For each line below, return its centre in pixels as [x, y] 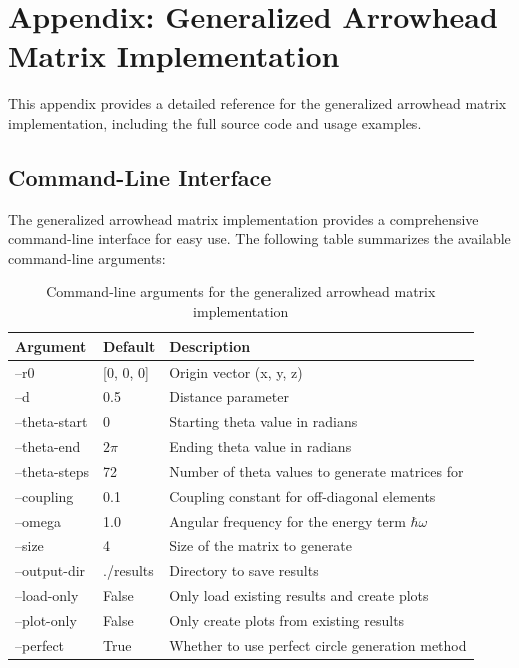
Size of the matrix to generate [261, 545]
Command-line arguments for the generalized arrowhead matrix [241, 291]
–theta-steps [52, 470]
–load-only [47, 595]
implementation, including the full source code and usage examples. [215, 122]
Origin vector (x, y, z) [236, 371]
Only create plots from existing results [287, 619]
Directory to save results [244, 570]
